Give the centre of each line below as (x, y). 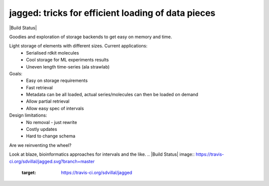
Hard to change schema (51, 136)
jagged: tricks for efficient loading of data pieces (112, 13)
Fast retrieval (40, 87)
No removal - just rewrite (52, 122)
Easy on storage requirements (57, 81)
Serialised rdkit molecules (53, 53)
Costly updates (42, 129)
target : (29, 172)
